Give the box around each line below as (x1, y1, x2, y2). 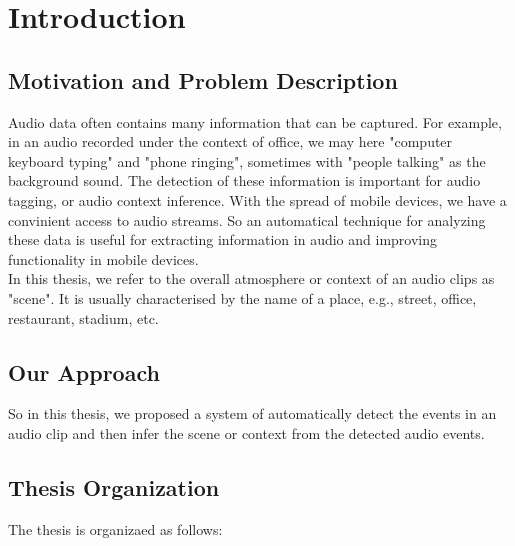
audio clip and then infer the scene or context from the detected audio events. (8, 422, 485, 443)
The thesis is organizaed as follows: (8, 518, 223, 539)
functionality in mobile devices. (8, 248, 199, 269)
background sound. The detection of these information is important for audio (8, 170, 481, 191)
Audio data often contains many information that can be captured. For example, (8, 111, 502, 132)
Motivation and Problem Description (8, 64, 398, 95)
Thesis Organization (8, 471, 220, 502)
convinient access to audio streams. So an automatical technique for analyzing (8, 209, 486, 230)
